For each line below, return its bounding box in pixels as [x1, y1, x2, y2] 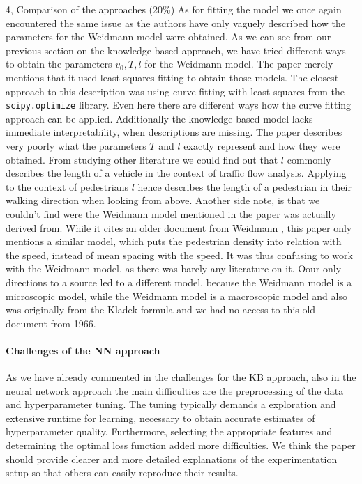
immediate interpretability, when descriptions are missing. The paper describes [6, 125, 342, 139]
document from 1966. [6, 315, 96, 330]
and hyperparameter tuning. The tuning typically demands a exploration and [6, 397, 336, 412]
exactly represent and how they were [183, 139, 340, 153]
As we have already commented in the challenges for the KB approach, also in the [6, 370, 356, 384]
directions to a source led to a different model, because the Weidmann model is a [6, 274, 352, 289]
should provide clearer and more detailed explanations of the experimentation [6, 451, 338, 466]
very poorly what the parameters [6, 139, 146, 153]
